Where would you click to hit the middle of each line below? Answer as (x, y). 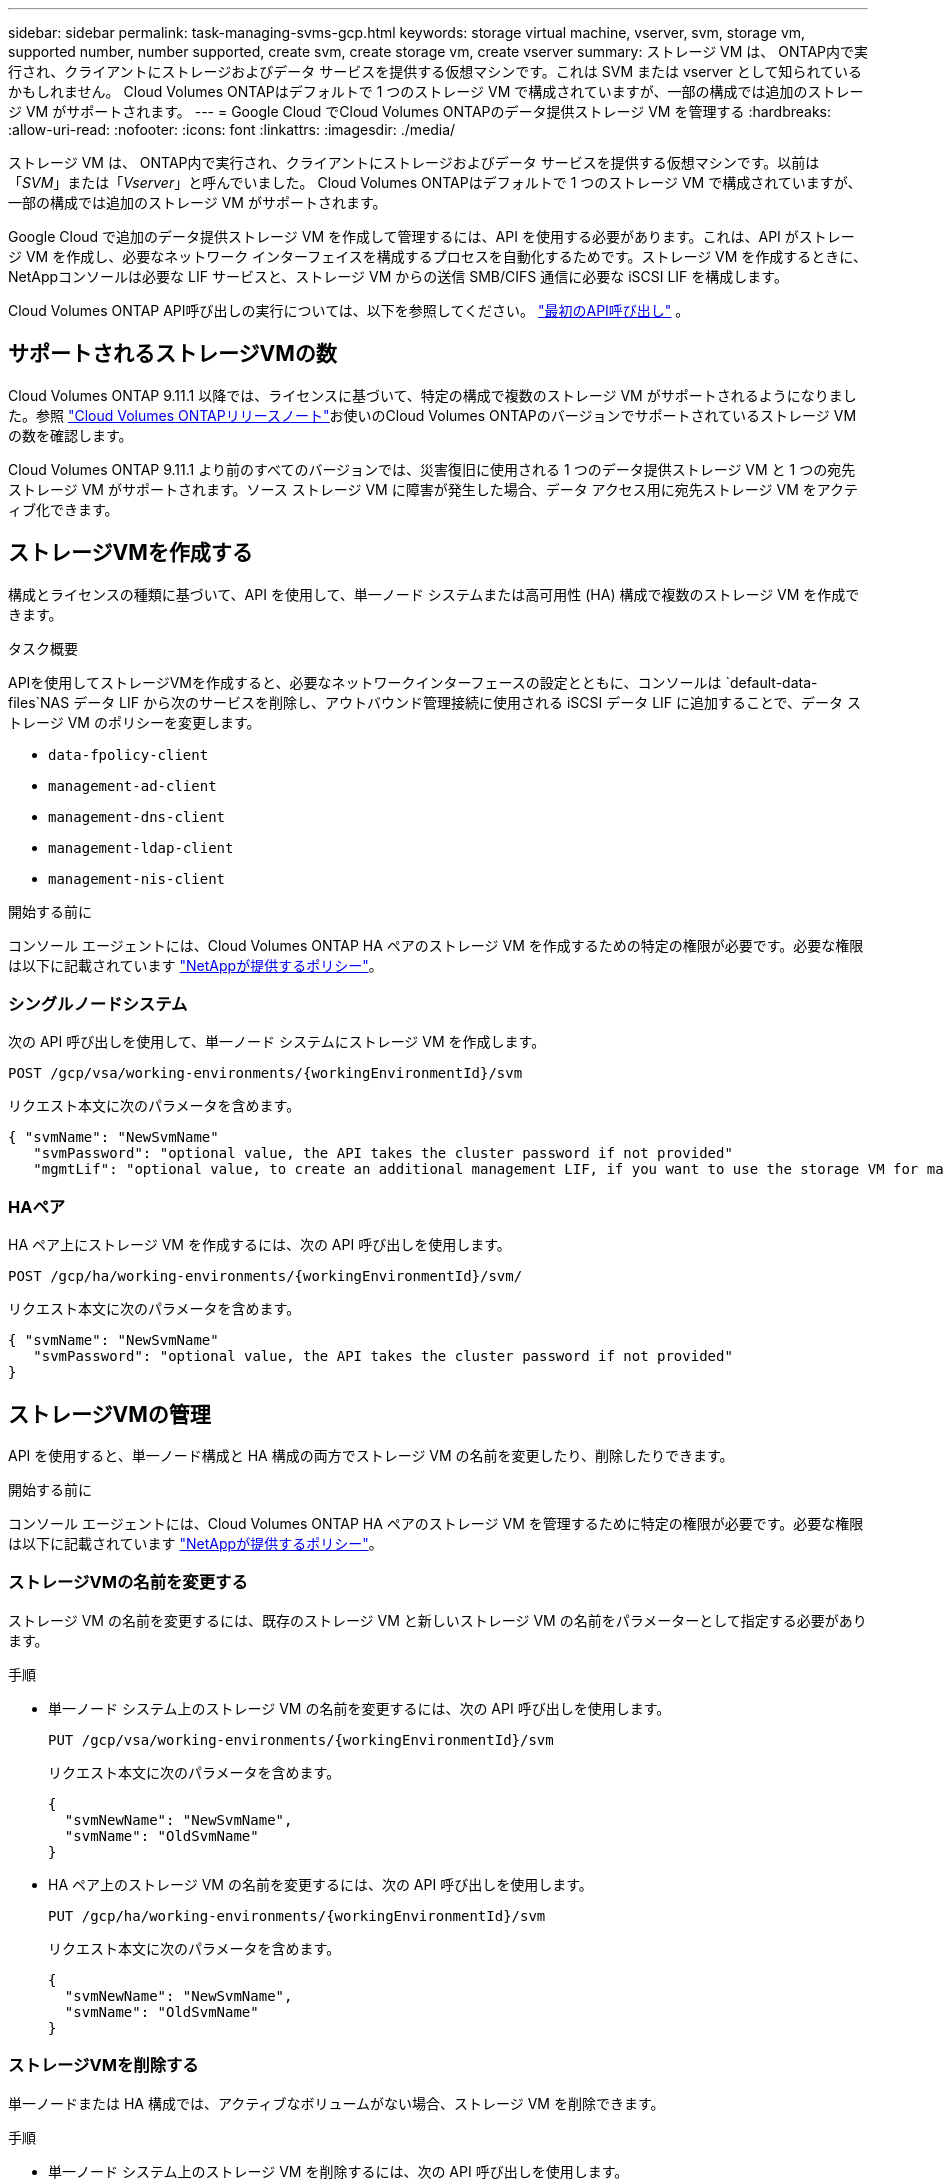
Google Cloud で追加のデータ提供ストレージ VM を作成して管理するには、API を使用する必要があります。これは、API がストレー (431, 236)
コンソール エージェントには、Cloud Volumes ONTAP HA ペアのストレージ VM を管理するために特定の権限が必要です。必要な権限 (436, 1524)
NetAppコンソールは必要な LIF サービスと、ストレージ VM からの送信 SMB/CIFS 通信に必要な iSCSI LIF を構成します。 (398, 276)
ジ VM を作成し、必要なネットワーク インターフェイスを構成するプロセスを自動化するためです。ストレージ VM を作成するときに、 (437, 256)
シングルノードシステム (98, 1004)
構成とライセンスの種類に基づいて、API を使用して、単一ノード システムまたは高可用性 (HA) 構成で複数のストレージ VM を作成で (434, 594)
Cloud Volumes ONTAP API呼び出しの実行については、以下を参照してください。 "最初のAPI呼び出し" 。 (349, 310)
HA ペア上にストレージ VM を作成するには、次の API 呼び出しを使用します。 (259, 1245)
